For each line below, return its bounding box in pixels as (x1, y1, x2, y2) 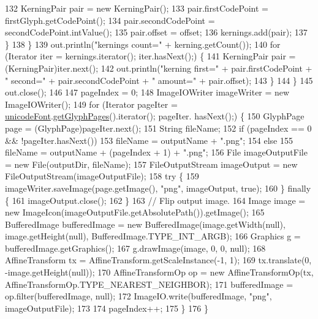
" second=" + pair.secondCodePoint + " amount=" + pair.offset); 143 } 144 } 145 (5, 73, 313, 86)
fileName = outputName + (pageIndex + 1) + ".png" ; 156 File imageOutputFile (5, 146, 308, 159)
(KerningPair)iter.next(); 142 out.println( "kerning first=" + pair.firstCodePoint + (5, 61, 312, 74)
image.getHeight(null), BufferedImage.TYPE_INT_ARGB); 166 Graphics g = (5, 230, 301, 242)
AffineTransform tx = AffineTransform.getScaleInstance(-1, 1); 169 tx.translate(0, (5, 253, 312, 266)
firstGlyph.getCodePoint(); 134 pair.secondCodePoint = (5, 13, 215, 26)
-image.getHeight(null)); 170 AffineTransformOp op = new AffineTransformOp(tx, (5, 266, 314, 279)
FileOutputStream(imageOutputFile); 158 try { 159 (5, 170, 199, 182)
